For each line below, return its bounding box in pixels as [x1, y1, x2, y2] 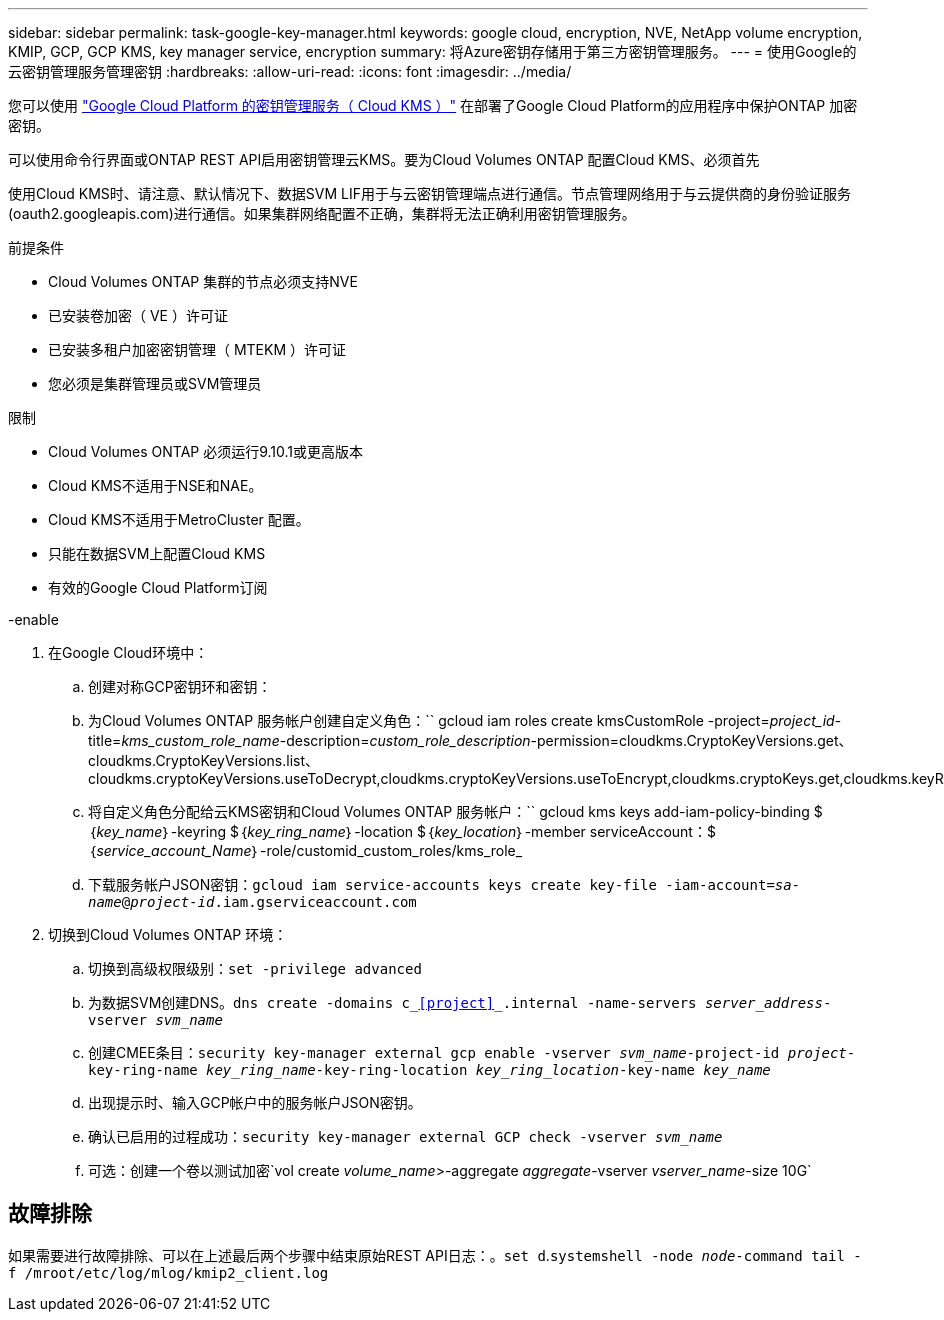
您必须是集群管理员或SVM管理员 [48, 375, 262, 392]
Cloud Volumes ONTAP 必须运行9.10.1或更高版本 [48, 443, 364, 460]
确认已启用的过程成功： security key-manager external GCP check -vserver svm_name [88, 1128, 723, 1145]
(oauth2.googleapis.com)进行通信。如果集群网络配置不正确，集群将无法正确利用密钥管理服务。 [8, 205, 636, 222]
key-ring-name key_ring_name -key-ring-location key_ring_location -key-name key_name [88, 1062, 771, 1078]
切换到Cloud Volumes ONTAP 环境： [48, 926, 288, 943]
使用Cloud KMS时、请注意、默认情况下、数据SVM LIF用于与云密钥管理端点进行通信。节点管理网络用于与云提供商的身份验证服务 [8, 185, 851, 202]
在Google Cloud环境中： [48, 644, 209, 661]
